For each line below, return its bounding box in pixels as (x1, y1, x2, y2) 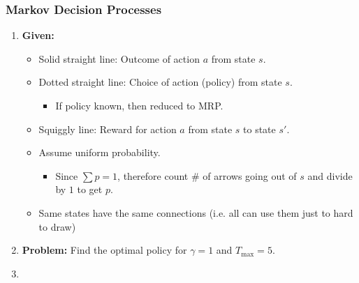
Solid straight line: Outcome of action (38, 51, 200, 66)
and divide (307, 168, 353, 183)
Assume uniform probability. (38, 145, 161, 160)
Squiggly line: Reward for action (38, 121, 177, 136)
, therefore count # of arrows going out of (117, 168, 297, 183)
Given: (22, 28, 54, 43)
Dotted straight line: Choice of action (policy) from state (38, 75, 282, 89)
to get (77, 182, 103, 197)
